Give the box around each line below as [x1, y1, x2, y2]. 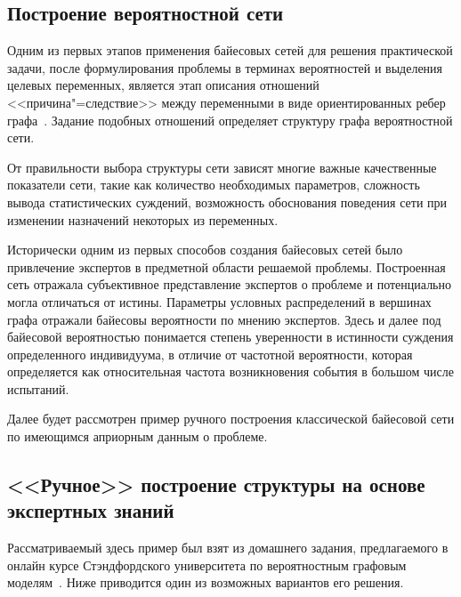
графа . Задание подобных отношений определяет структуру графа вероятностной [7, 110, 453, 129]
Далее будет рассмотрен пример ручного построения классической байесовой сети [7, 409, 455, 428]
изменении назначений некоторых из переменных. [7, 210, 279, 229]
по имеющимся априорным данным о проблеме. [7, 427, 268, 446]
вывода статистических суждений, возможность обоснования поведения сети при [7, 192, 448, 211]
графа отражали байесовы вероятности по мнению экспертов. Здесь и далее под [7, 310, 441, 328]
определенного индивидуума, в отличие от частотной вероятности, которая [7, 344, 413, 363]
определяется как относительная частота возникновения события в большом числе [7, 362, 454, 381]
